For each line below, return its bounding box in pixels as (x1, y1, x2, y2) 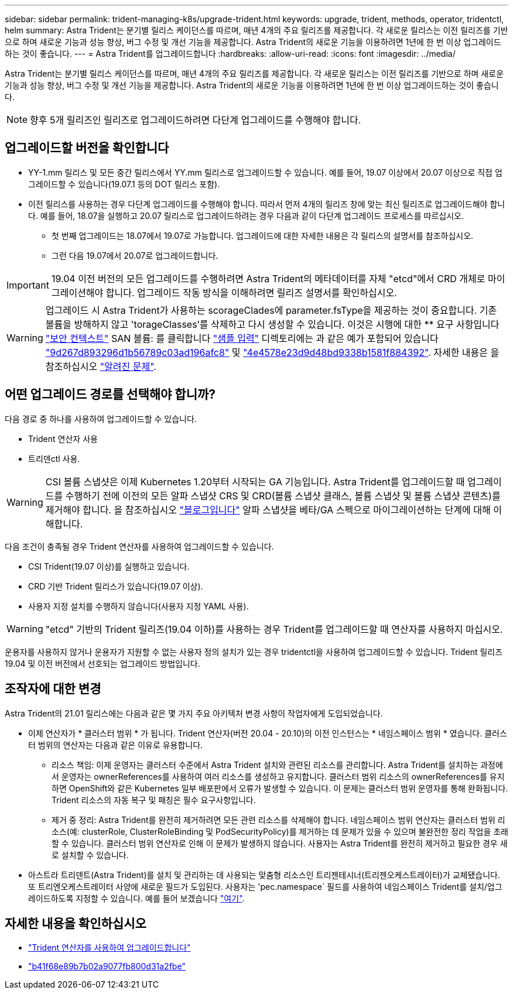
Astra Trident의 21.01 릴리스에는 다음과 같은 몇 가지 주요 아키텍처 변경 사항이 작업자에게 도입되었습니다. (5, 708, 383, 718)
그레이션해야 (51, 286, 104, 299)
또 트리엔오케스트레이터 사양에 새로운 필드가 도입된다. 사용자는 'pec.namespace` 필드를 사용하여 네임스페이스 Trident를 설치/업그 (28, 881, 502, 892)
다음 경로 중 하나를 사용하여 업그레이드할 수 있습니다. (5, 413, 197, 424)
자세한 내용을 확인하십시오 (5, 916, 146, 931)
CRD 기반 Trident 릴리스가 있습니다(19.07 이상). (28, 581, 203, 591)
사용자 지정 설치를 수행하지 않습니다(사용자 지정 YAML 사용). (28, 601, 249, 611)
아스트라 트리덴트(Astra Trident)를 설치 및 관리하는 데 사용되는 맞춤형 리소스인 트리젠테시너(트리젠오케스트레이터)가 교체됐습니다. (28, 869, 501, 880)
